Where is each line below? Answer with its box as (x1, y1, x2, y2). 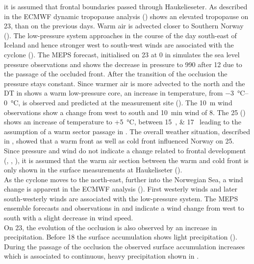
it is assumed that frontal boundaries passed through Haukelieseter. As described (4, 1, 248, 11)
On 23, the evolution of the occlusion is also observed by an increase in (4, 222, 217, 232)
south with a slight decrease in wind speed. (4, 213, 133, 223)
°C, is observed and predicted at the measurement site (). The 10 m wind (10, 97, 232, 107)
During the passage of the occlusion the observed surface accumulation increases (4, 241, 245, 251)
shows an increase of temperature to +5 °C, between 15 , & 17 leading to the (4, 117, 241, 127)
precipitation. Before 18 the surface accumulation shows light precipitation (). (4, 232, 237, 242)
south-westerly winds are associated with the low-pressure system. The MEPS (4, 193, 238, 203)
